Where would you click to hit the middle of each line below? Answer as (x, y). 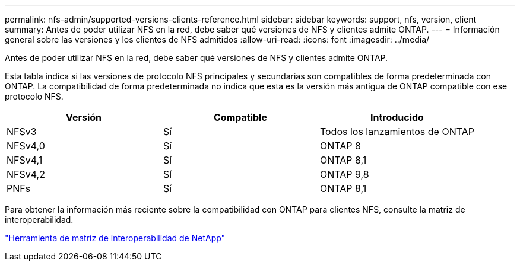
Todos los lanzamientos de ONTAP (397, 132)
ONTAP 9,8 (344, 174)
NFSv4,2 (26, 174)
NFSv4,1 (25, 160)
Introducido (397, 117)
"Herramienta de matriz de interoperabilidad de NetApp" (115, 238)
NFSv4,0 (26, 146)
